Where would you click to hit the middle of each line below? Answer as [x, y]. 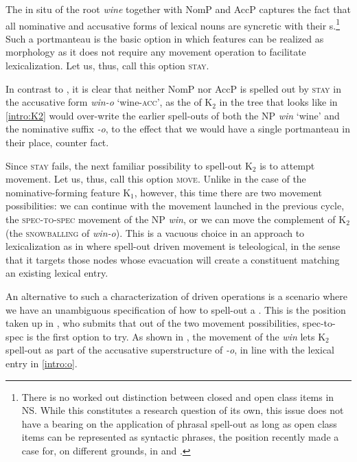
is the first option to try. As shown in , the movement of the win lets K [176, 336]
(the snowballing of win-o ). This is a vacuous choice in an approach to [155, 232]
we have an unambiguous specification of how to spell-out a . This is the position [176, 309]
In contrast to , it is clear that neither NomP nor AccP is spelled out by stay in [173, 88]
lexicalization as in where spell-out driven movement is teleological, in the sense [173, 246]
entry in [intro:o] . [42, 363]
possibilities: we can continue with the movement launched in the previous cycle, [175, 206]
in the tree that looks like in [278, 102]
